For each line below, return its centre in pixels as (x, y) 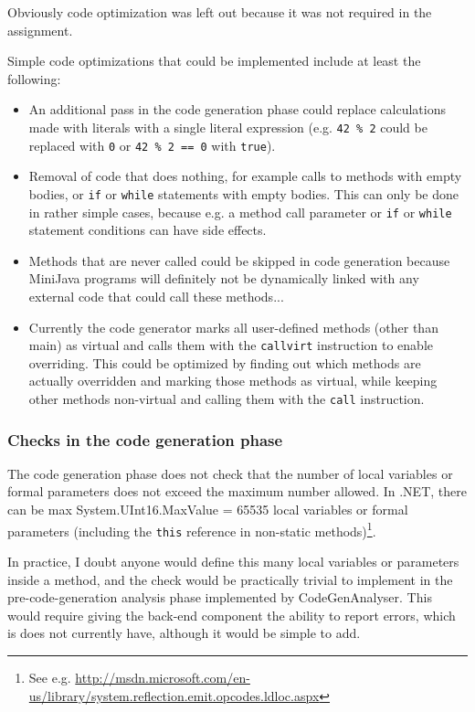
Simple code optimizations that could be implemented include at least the (214, 61)
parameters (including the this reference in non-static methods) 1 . (192, 529)
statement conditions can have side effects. (148, 230)
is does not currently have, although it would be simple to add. (184, 633)
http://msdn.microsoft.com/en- (163, 677)
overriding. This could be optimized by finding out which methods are (225, 362)
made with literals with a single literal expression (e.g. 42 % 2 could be (228, 127)
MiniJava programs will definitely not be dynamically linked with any (224, 278)
